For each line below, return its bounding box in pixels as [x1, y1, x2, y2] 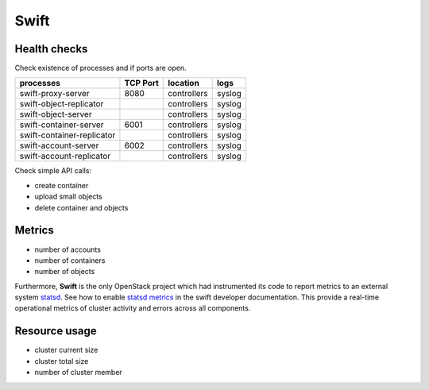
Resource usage [14, 324, 97, 338]
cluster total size [34, 356, 89, 365]
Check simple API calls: [14, 166, 91, 176]
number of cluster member [34, 368, 122, 377]
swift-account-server [19, 140, 99, 151]
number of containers [34, 255, 106, 265]
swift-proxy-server [19, 88, 91, 99]
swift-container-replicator [19, 129, 116, 141]
